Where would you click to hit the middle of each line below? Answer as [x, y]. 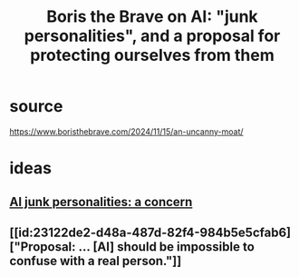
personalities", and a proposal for [152, 36]
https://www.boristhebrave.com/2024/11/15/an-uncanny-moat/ [126, 131]
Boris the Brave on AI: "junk [152, 17]
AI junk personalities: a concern [101, 202]
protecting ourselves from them [152, 55]
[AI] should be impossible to [174, 247]
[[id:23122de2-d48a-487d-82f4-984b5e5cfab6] [150, 232]
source [36, 107]
